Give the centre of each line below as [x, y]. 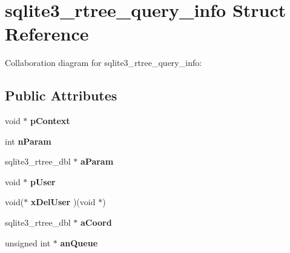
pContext [50, 121]
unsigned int [28, 242]
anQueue [79, 242]
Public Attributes [61, 95]
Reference [47, 34]
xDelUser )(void [63, 202]
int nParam [28, 141]
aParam [97, 161]
